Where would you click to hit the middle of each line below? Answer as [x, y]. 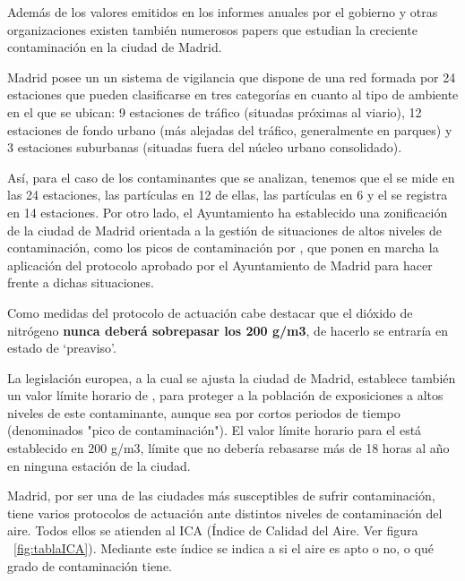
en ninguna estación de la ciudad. [99, 465]
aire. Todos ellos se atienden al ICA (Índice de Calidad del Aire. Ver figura [213, 530]
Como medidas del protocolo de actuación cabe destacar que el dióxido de [210, 312]
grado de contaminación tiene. [90, 565]
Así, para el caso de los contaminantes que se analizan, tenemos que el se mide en [231, 177]
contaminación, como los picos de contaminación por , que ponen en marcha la [223, 248]
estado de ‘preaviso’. [62, 348]
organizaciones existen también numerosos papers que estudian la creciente [212, 29]
